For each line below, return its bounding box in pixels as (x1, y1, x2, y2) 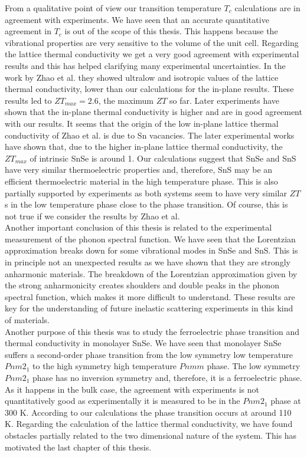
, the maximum (98, 94, 154, 106)
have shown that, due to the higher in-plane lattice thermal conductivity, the (5, 140, 283, 153)
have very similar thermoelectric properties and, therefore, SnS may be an (5, 163, 273, 176)
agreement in (5, 25, 51, 37)
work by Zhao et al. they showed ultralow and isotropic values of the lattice (5, 71, 279, 83)
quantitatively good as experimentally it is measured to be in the (5, 394, 240, 407)
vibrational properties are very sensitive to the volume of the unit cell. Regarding (5, 36, 299, 48)
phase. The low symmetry (207, 360, 301, 372)
